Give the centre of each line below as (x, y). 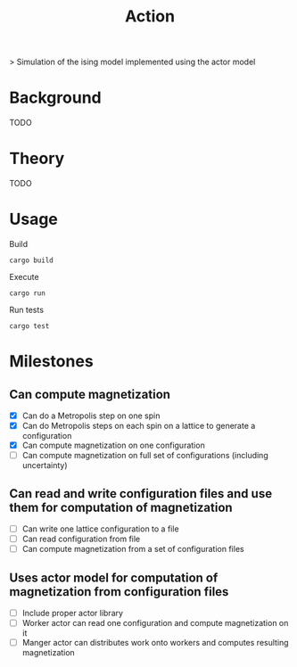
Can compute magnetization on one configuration (113, 445)
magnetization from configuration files (119, 592)
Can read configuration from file (81, 539)
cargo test (29, 326)
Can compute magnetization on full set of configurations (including (145, 456)
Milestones (51, 362)
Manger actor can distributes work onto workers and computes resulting (155, 643)
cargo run (28, 293)
